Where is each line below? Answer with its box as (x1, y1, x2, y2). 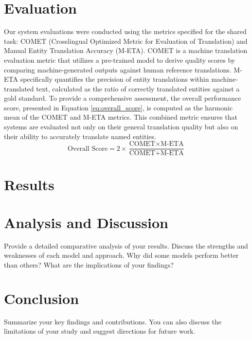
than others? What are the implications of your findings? (4, 260, 174, 269)
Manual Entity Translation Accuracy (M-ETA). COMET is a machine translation (4, 45, 248, 55)
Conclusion (4, 288, 79, 308)
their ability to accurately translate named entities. (4, 131, 156, 141)
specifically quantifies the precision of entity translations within (20, 74, 209, 84)
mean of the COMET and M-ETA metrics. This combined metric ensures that (4, 112, 237, 122)
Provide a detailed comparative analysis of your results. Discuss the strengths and (4, 240, 248, 250)
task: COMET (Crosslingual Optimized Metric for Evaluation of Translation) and (4, 36, 248, 46)
